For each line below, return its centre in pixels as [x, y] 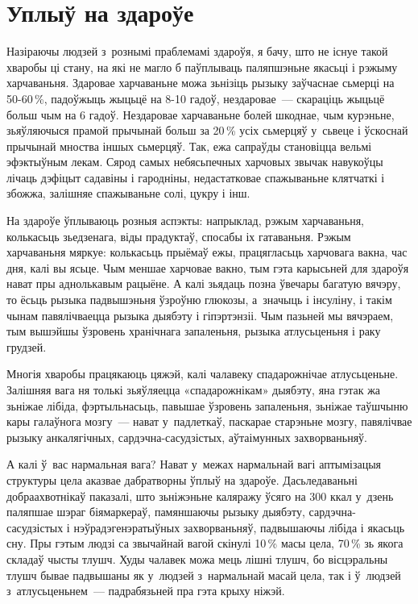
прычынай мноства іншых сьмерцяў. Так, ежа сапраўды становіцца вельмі [189, 146]
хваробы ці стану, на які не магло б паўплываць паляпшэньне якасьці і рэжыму [202, 67]
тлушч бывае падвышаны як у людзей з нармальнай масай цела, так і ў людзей [204, 575]
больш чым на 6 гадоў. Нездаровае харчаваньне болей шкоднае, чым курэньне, [201, 114]
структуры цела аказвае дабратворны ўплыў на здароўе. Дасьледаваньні [182, 479]
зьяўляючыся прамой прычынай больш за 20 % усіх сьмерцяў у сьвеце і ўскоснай [207, 130]
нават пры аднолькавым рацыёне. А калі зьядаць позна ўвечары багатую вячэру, [204, 283]
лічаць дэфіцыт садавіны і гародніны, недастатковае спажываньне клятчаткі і [196, 177]
